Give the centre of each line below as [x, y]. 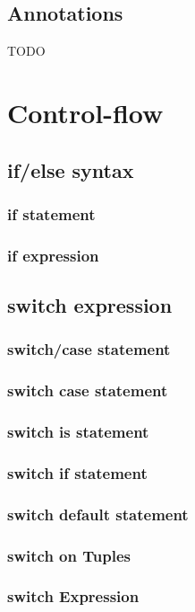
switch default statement [98, 514]
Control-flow [85, 112]
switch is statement [78, 432]
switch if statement [77, 472]
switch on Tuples [69, 555]
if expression [53, 255]
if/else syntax [71, 169]
